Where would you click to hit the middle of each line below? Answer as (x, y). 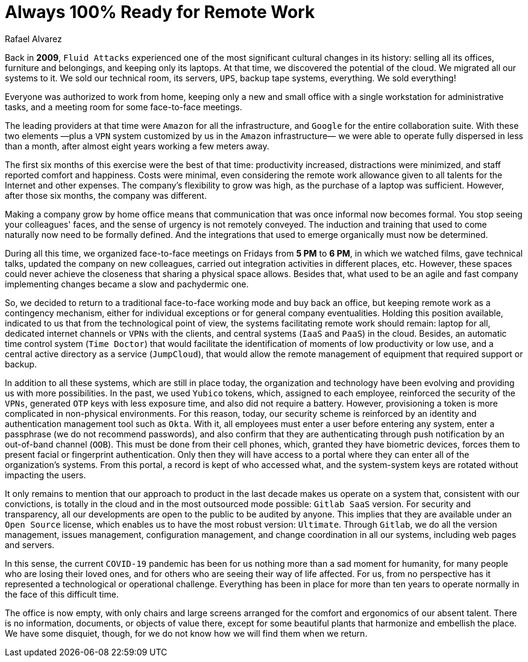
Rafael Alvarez (33, 39)
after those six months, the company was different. (106, 195)
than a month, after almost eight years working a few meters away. (137, 146)
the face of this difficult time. (62, 594)
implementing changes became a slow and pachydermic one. (127, 284)
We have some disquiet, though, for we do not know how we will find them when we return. (186, 633)
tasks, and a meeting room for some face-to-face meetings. (124, 107)
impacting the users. (46, 475)
